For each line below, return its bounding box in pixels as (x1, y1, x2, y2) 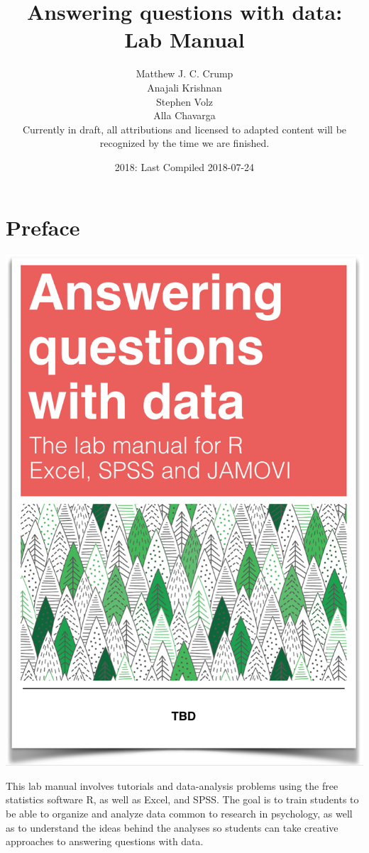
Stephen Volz (155, 94, 214, 109)
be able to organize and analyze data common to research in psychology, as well (6, 805, 353, 820)
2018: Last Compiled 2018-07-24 (114, 159, 255, 174)
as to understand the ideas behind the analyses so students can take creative (6, 820, 338, 835)
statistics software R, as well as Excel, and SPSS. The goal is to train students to (6, 792, 359, 807)
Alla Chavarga (153, 108, 216, 123)
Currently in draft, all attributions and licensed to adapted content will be (22, 121, 347, 136)
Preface (6, 213, 80, 242)
